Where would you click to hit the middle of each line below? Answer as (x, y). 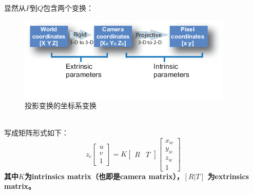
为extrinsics (228, 176)
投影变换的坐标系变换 (61, 105)
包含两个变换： (69, 8)
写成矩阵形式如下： (36, 133)
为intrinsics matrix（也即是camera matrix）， (104, 176)
